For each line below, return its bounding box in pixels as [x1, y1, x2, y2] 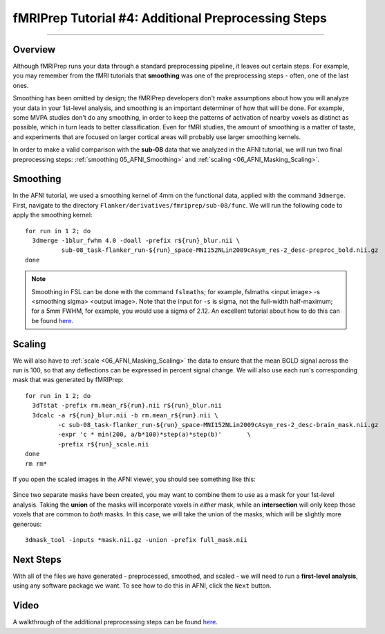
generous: [12, 520, 42, 528]
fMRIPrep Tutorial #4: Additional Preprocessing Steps [12, 10, 328, 26]
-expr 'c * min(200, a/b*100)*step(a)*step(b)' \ [57, 431, 252, 439]
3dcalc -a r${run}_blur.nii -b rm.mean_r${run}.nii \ [32, 411, 218, 419]
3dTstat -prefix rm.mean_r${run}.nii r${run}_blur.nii [32, 401, 223, 410]
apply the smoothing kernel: [12, 211, 93, 219]
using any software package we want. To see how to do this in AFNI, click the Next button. [12, 581, 272, 590]
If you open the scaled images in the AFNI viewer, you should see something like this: [12, 475, 256, 483]
